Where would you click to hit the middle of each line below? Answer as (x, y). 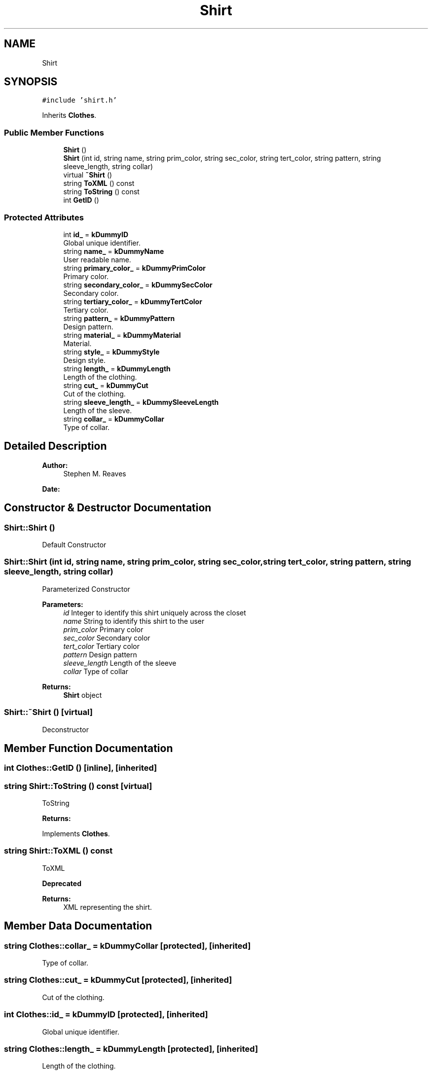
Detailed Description (55, 446)
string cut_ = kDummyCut (106, 385)
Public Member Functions (54, 132)
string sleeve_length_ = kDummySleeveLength (141, 402)
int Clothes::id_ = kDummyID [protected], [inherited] (106, 1015)
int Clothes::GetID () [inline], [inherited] (81, 768)
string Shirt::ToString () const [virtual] (78, 786)
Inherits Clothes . (69, 115)
